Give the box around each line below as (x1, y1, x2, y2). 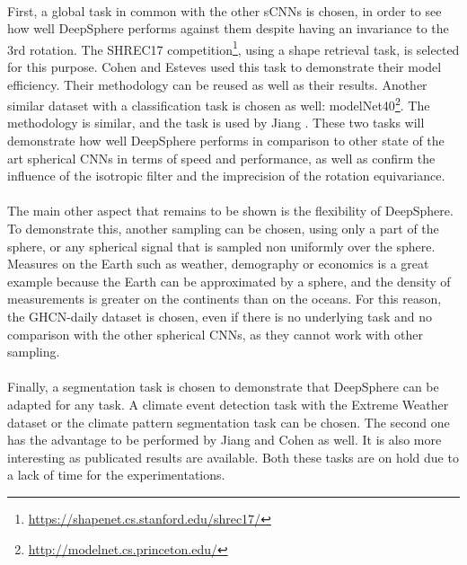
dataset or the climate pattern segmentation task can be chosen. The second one (7, 412, 450, 431)
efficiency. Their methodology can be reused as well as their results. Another (7, 75, 427, 93)
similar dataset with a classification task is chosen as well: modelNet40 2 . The (7, 93, 430, 114)
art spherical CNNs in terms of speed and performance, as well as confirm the (7, 148, 436, 167)
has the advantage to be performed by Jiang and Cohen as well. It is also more (7, 430, 442, 449)
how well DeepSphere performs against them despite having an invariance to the (7, 19, 449, 38)
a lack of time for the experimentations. (7, 465, 225, 484)
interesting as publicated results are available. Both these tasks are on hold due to (7, 447, 459, 466)
